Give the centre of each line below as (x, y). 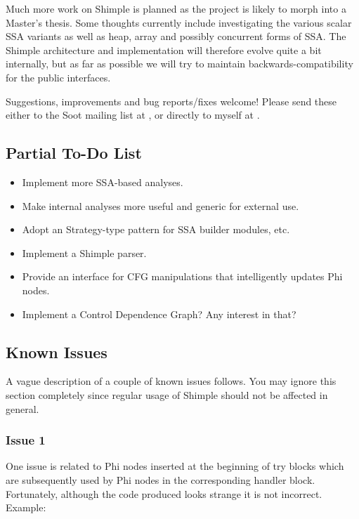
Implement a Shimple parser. (84, 252)
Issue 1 (26, 440)
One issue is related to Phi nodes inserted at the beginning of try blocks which (175, 466)
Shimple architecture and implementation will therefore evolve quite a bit (164, 50)
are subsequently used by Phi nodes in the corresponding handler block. (161, 479)
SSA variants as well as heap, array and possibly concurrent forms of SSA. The (176, 36)
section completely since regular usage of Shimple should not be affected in (167, 394)
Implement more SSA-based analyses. (103, 182)
